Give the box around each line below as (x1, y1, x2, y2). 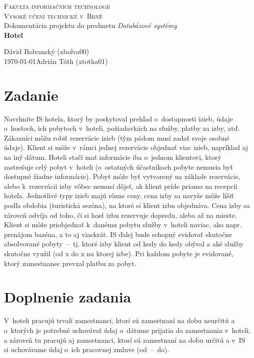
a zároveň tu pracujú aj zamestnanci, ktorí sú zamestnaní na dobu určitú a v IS (4, 334, 245, 345)
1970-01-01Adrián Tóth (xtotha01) (4, 56, 108, 66)
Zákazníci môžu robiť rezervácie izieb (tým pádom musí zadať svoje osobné (4, 132, 229, 143)
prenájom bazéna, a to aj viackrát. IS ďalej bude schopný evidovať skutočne (4, 229, 232, 239)
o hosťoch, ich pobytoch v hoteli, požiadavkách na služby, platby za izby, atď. (4, 123, 240, 133)
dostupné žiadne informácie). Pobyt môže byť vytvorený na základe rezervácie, (4, 171, 241, 181)
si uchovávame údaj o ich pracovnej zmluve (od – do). (4, 344, 169, 355)
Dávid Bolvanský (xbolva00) (4, 46, 89, 57)
